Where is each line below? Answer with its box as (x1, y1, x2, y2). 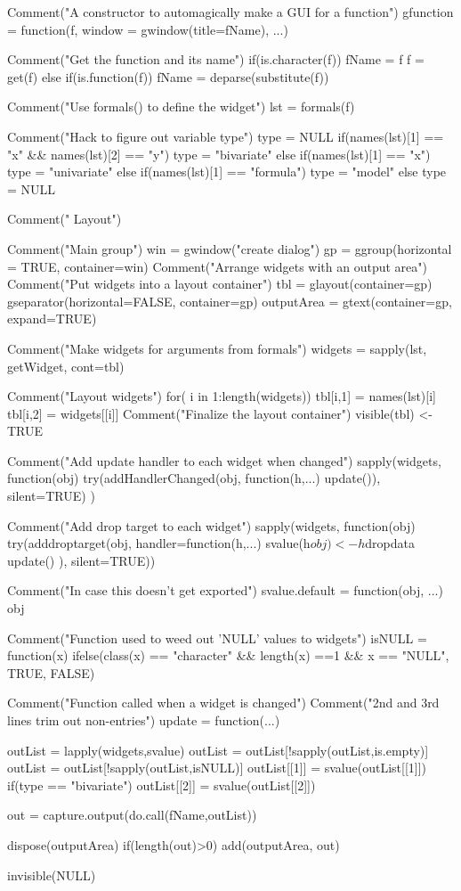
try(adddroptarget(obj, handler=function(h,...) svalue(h (7, 534, 311, 552)
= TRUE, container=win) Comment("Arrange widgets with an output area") (7, 257, 427, 275)
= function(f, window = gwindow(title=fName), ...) (7, 20, 288, 38)
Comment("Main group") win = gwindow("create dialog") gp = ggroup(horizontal (7, 239, 452, 257)
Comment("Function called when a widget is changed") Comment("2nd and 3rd (7, 693, 440, 712)
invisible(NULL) (7, 865, 96, 884)
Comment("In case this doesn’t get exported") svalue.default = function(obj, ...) (7, 581, 443, 600)
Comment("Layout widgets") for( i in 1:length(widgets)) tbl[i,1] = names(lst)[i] (7, 387, 436, 405)
